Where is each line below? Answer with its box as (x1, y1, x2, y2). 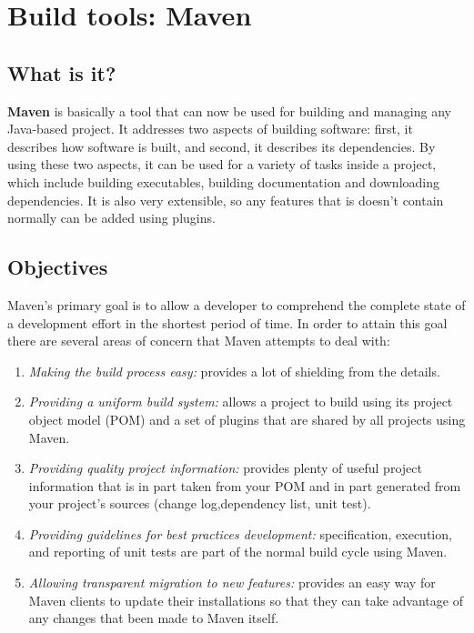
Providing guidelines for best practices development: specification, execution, (28, 524, 452, 543)
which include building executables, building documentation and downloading (7, 172, 440, 191)
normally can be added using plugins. (7, 208, 216, 227)
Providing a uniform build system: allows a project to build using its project (28, 392, 453, 411)
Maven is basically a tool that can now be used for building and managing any (7, 101, 451, 120)
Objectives (7, 253, 108, 281)
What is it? (7, 58, 116, 86)
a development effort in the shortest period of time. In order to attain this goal (7, 313, 448, 332)
